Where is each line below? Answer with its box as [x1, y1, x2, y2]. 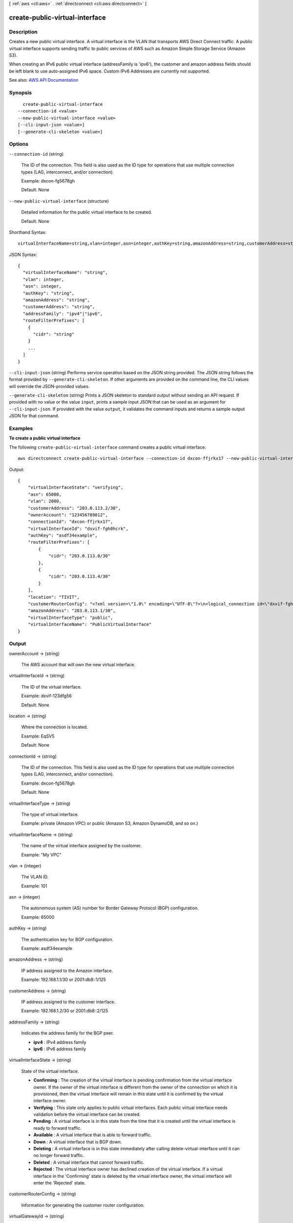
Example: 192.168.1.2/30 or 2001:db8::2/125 [21, 1008, 108, 1014]
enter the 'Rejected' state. [33, 1179, 85, 1186]
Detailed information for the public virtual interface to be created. [21, 209, 152, 215]
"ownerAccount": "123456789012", [27, 512, 108, 518]
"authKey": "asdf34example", [27, 533, 98, 538]
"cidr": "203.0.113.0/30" [48, 553, 111, 559]
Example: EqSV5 [21, 733, 55, 739]
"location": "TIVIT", [27, 594, 80, 600]
